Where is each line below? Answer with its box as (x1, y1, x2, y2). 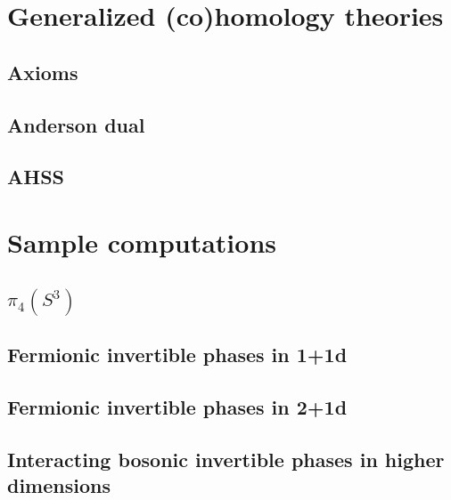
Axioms (7, 58, 78, 85)
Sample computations (7, 223, 277, 260)
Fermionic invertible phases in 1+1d (7, 341, 348, 368)
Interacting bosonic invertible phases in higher (7, 445, 445, 472)
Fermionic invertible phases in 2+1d (7, 392, 348, 420)
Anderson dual (7, 110, 145, 138)
